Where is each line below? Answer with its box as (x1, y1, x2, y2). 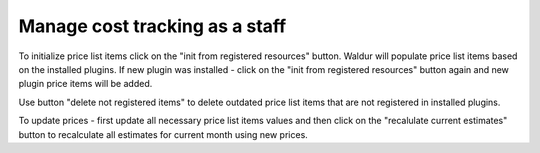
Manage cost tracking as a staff (18, 15, 287, 37)
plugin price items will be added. (18, 78, 153, 90)
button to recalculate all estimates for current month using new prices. (18, 128, 309, 140)
